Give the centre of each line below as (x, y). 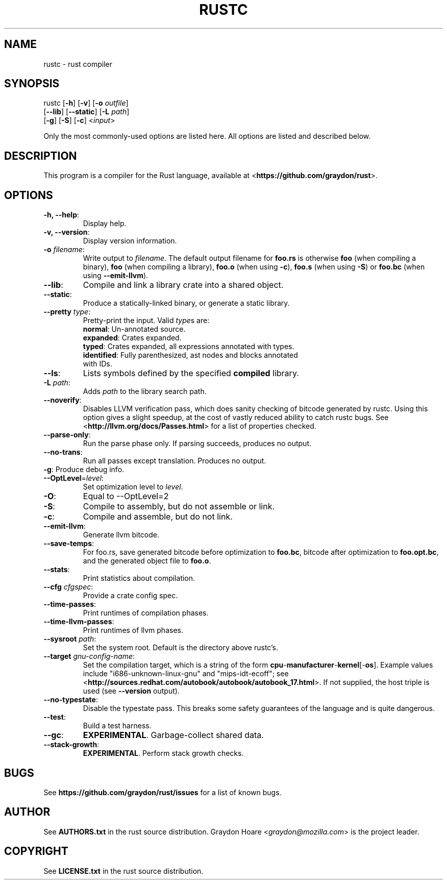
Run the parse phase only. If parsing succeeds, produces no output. (197, 444)
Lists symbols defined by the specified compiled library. (191, 373)
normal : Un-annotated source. (134, 329)
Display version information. (130, 241)
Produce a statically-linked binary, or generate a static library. (186, 303)
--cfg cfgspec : (68, 587)
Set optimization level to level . (133, 487)
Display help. (105, 224)
